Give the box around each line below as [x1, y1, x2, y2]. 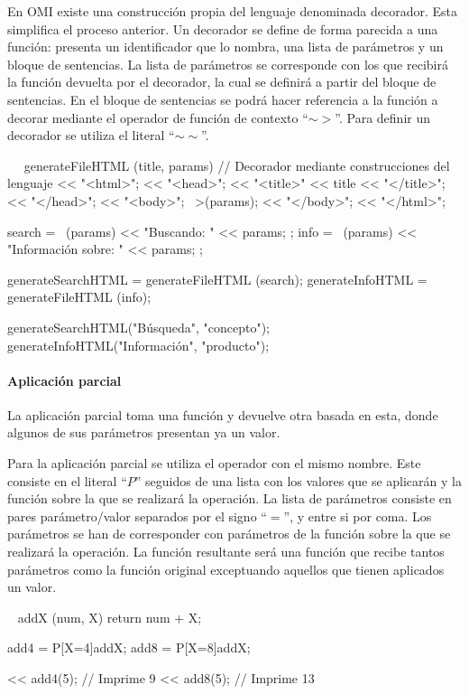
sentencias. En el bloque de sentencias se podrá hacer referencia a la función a [7, 89, 438, 108]
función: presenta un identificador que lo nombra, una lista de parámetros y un [7, 37, 444, 56]
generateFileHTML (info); [7, 287, 152, 306]
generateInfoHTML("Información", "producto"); [7, 335, 270, 354]
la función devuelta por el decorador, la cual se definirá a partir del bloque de [7, 72, 437, 91]
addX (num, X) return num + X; [17, 607, 202, 626]
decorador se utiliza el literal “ [7, 126, 175, 145]
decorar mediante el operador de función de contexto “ [7, 108, 308, 127]
